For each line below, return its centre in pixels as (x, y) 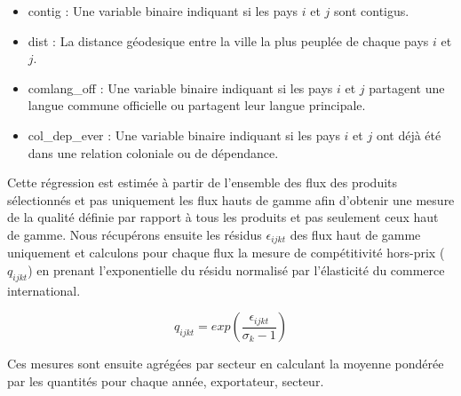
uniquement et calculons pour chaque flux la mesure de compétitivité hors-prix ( (226, 253)
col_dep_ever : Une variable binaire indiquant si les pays (184, 135)
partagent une (407, 87)
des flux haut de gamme (355, 234)
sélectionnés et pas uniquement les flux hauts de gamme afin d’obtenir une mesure (231, 199)
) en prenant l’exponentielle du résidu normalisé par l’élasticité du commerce (236, 269)
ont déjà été (409, 135)
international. (44, 290)
